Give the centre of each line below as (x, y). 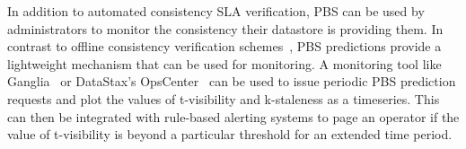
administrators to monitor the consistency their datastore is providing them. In (225, 28)
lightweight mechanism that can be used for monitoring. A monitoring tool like (224, 63)
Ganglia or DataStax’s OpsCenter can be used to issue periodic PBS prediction (232, 81)
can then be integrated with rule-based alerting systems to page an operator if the (233, 116)
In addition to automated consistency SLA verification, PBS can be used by (216, 11)
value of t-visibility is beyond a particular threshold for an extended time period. (230, 134)
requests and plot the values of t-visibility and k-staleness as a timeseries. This (224, 98)
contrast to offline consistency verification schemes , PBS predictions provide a (224, 46)
